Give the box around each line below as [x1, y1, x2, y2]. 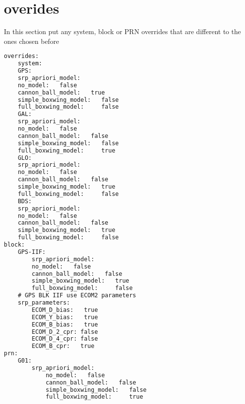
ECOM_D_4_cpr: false [32, 335, 98, 343]
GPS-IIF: [17, 248, 46, 255]
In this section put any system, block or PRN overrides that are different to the [4, 26, 241, 37]
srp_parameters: [17, 299, 70, 307]
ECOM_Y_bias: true [32, 313, 98, 321]
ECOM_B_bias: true [32, 321, 98, 328]
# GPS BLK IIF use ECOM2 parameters [17, 292, 137, 299]
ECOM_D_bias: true [32, 306, 98, 313]
